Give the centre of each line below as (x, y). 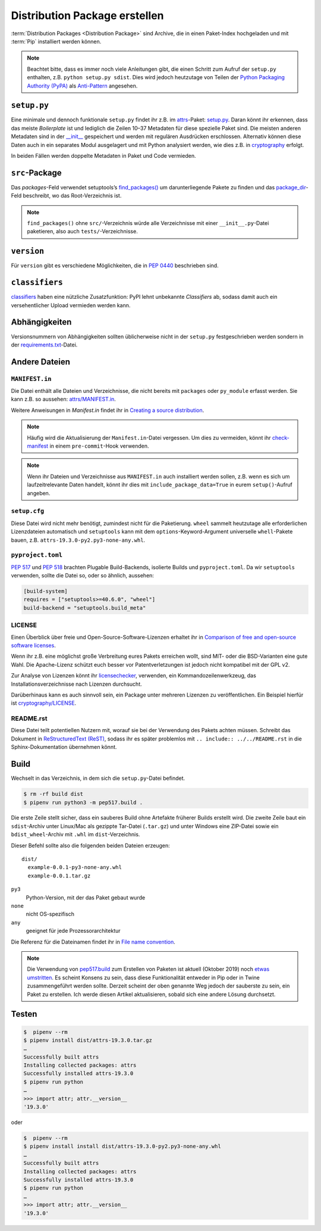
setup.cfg (28, 511)
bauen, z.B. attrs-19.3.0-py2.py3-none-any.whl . (78, 540)
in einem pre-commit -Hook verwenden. (99, 446)
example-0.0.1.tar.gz (59, 876)
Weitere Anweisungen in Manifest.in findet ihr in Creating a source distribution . (108, 410)
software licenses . (33, 645)
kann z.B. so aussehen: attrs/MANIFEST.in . (63, 399)
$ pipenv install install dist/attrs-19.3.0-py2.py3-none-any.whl (122, 1146)
